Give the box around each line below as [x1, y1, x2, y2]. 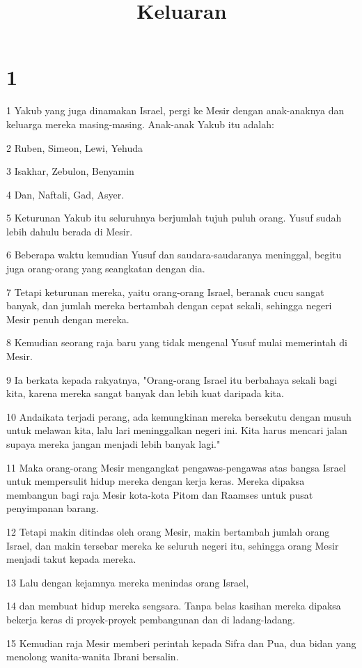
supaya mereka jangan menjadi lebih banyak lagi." [6, 437, 221, 451]
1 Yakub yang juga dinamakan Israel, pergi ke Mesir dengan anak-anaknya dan [6, 103, 345, 118]
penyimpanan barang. [6, 501, 99, 515]
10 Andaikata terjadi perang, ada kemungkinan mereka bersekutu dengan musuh [6, 409, 352, 424]
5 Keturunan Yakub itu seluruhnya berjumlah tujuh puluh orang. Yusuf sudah [6, 210, 342, 225]
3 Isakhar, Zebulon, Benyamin [6, 164, 134, 178]
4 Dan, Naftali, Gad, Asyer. [6, 187, 125, 201]
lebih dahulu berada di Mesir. [6, 224, 133, 238]
